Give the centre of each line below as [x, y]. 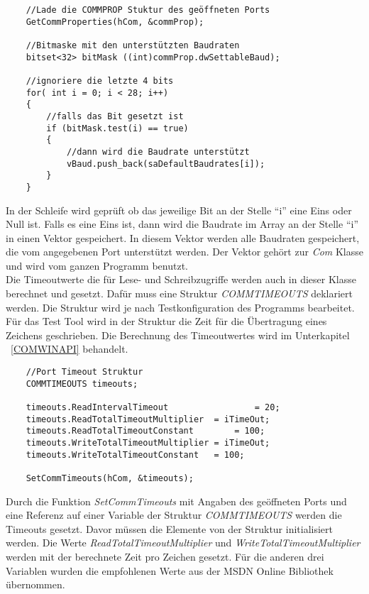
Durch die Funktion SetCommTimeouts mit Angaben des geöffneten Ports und [176, 501]
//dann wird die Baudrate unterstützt [158, 152]
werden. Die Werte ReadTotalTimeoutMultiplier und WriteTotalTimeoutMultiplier [183, 543]
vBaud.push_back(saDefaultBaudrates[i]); [166, 164]
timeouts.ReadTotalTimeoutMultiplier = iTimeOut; [148, 419]
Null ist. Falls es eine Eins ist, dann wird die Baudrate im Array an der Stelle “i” [182, 224]
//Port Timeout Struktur [84, 372]
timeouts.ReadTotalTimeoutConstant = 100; [145, 431]
